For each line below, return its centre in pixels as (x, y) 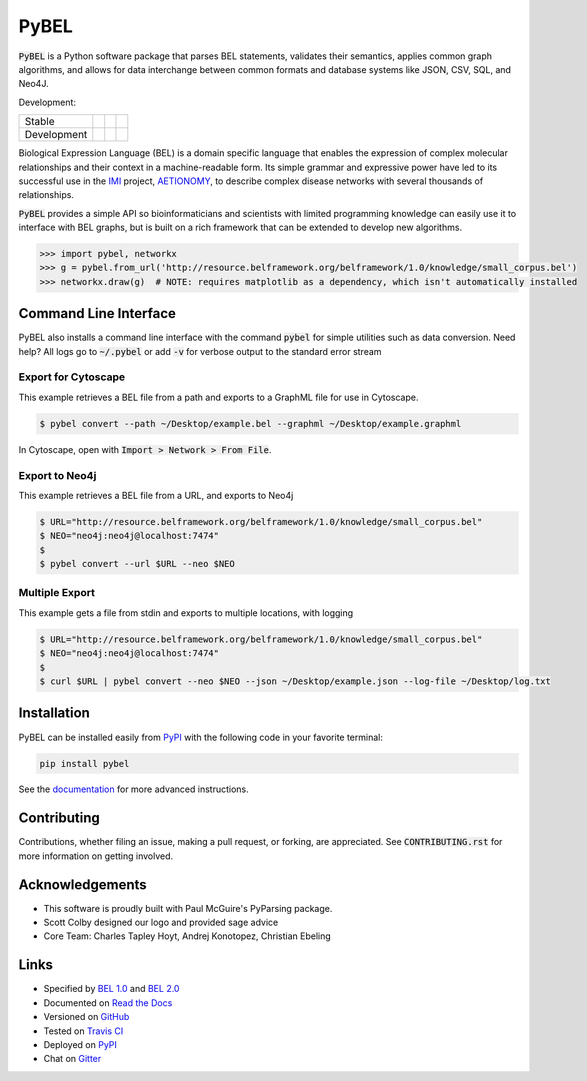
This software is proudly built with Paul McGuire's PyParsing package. (188, 908)
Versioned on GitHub (86, 1017)
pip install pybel (84, 763)
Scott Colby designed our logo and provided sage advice (161, 922)
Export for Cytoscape (72, 377)
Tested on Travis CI (83, 1031)
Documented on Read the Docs (108, 1002)
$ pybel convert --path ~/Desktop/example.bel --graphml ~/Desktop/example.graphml (250, 423)
